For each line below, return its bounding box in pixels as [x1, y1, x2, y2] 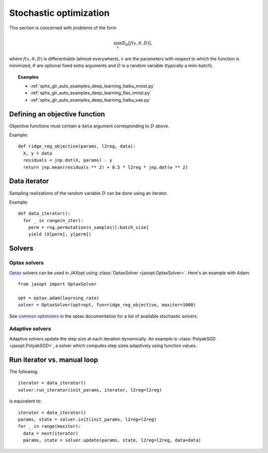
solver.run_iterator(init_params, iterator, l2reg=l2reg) [18, 387, 162, 393]
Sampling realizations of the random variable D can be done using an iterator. [9, 190, 168, 196]
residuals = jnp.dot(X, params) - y [23, 158, 113, 163]
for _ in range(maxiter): [18, 424, 81, 429]
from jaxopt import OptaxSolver [18, 282, 97, 287]
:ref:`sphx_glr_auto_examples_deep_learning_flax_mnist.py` [30, 90, 151, 96]
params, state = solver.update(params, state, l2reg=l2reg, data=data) [23, 438, 201, 443]
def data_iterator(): [18, 211, 70, 217]
